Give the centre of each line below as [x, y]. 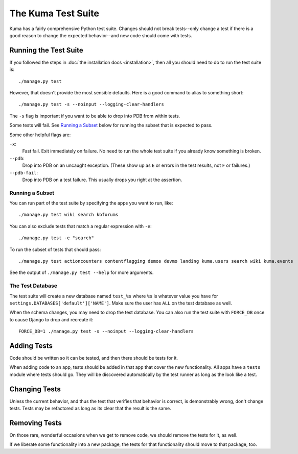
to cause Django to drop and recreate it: [51, 319]
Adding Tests [31, 346]
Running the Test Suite [47, 50]
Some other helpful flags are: [40, 135]
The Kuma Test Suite [54, 13]
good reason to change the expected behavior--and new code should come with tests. [101, 35]
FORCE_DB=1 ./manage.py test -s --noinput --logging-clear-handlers [106, 331]
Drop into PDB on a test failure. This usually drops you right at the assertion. [102, 180]
